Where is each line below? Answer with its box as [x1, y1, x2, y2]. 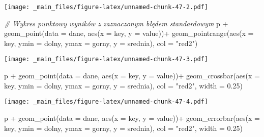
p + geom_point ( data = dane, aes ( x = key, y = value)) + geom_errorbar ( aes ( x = [4, 112, 260, 123]
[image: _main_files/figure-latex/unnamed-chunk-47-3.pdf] [4, 56, 208, 63]
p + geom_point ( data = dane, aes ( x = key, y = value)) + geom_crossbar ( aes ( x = [4, 70, 260, 81]
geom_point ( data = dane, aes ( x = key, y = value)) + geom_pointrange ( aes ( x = [4, 28, 254, 38]
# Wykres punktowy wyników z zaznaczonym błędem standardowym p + [4, 18, 228, 28]
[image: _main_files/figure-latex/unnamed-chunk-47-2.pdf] [4, 4, 208, 11]
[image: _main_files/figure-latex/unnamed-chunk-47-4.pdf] [4, 98, 208, 106]
